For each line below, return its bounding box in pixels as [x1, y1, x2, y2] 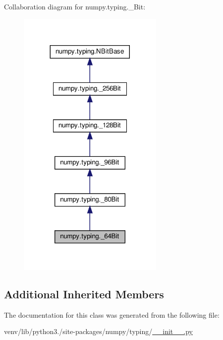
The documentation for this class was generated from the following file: [4, 309, 220, 320]
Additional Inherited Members [4, 286, 164, 302]
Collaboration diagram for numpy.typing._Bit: [4, 1, 146, 11]
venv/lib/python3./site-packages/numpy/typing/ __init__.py [4, 326, 193, 337]
